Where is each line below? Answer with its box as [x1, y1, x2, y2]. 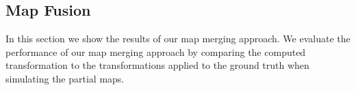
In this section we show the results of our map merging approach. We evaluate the [5, 31, 351, 46]
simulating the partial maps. [5, 71, 125, 85]
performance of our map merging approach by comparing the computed [5, 44, 306, 59]
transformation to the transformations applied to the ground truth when [5, 58, 309, 72]
